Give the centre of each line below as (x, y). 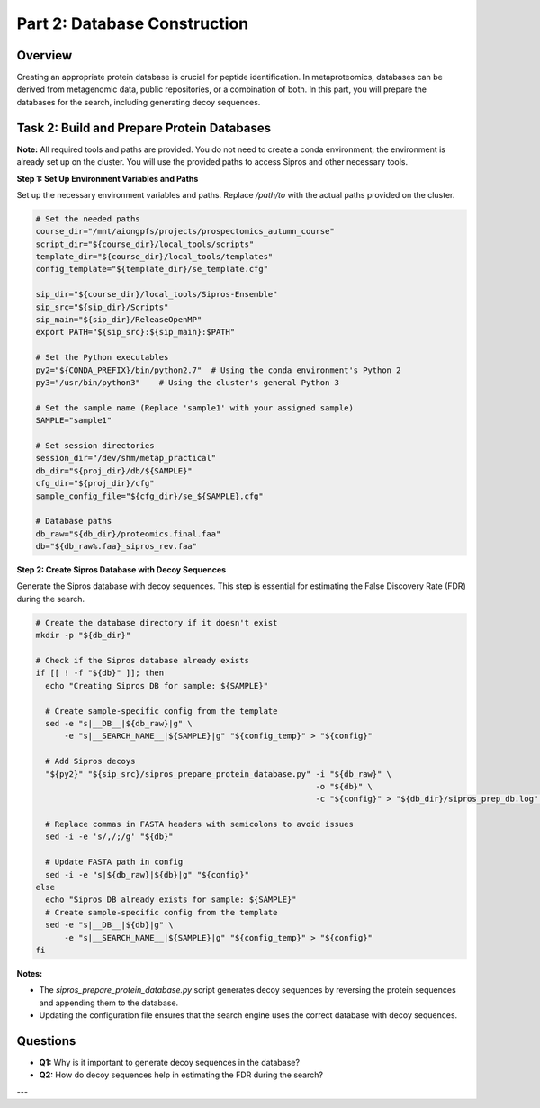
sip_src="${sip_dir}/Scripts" (102, 307)
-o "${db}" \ (344, 786)
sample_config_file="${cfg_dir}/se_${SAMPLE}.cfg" (150, 496)
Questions (46, 1041)
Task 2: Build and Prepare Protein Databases (144, 127)
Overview (45, 55)
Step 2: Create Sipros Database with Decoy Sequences (121, 570)
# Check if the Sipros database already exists (142, 660)
